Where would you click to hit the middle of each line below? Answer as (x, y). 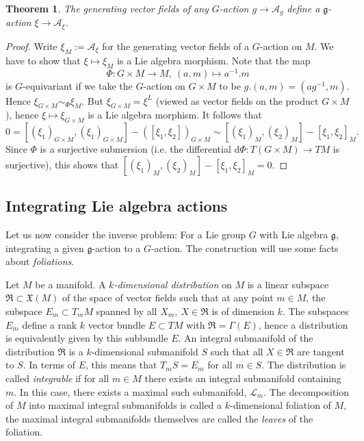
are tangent (321, 351)
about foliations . (40, 261)
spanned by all (127, 311)
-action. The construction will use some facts (245, 248)
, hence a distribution (303, 324)
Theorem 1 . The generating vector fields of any (107, 8)
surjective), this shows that (62, 164)
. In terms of (49, 365)
